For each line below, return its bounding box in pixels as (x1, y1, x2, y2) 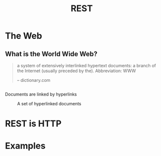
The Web (5, 30, 42, 41)
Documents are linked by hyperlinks (5, 91, 77, 97)
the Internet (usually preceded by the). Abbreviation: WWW (17, 68, 136, 74)
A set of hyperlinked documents (17, 101, 82, 107)
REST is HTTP (5, 118, 62, 129)
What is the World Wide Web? (5, 50, 98, 58)
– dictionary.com (17, 78, 51, 83)
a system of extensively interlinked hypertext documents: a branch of (17, 63, 157, 68)
